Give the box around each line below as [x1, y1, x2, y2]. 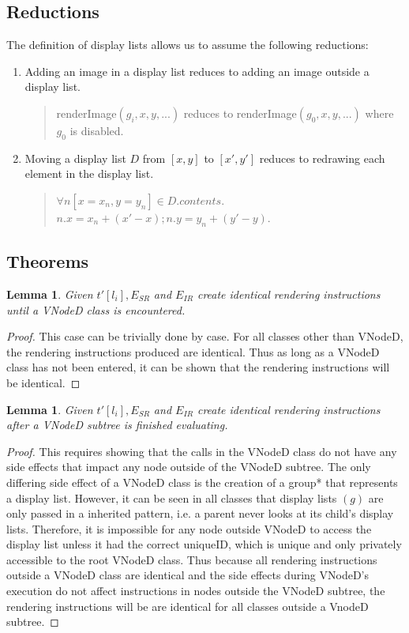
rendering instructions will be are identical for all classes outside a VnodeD [6, 597, 369, 614]
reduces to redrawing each [259, 149, 385, 166]
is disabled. [69, 122, 124, 138]
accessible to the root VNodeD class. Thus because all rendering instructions [6, 551, 377, 567]
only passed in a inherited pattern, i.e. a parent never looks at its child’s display [6, 505, 394, 522]
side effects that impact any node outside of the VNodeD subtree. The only [6, 458, 371, 475]
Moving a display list [24, 149, 126, 166]
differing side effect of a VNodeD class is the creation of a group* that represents [6, 473, 398, 490]
